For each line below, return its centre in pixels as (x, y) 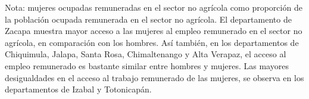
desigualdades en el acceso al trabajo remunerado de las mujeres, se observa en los (154, 77)
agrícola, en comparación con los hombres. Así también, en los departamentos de (152, 42)
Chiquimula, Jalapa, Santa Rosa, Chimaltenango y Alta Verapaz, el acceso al (146, 54)
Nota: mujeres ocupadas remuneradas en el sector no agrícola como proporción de (154, 7)
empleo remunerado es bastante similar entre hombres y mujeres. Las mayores (147, 65)
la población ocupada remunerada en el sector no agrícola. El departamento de (148, 19)
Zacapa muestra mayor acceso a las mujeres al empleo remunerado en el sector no (154, 31)
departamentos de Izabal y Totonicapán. (78, 89)
